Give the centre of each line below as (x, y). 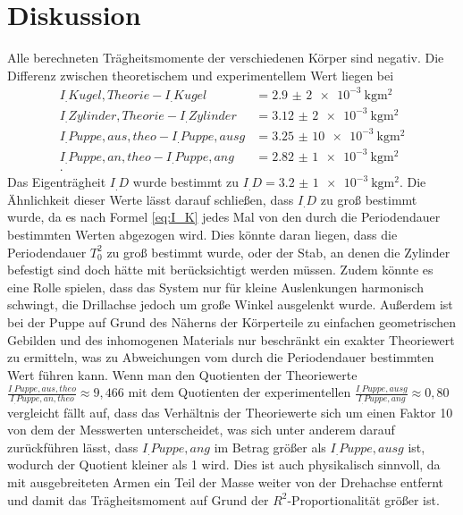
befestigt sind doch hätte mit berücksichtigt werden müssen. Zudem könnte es (220, 270)
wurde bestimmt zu (186, 182)
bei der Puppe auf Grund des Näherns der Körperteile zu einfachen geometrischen (232, 322)
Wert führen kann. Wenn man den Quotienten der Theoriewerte (182, 374)
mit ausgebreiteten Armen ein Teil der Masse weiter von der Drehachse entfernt (225, 482)
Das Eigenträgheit (57, 182)
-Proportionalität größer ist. (363, 499)
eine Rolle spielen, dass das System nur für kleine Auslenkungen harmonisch (215, 287)
